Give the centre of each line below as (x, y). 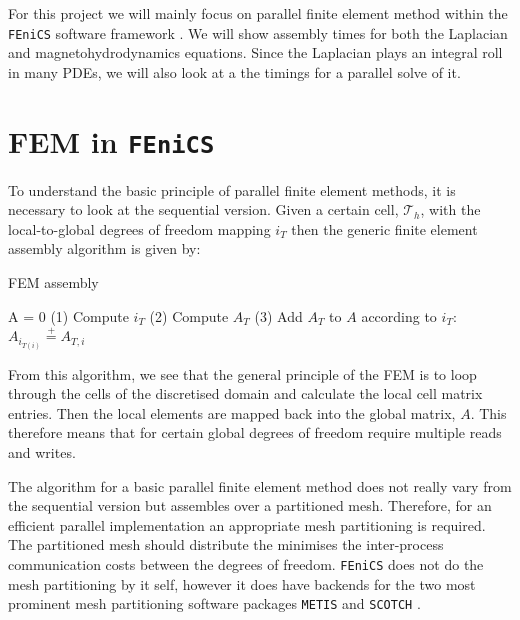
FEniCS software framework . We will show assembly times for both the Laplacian (258, 32)
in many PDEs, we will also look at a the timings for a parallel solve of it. (234, 71)
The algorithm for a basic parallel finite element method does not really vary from (260, 485)
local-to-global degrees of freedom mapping (139, 228)
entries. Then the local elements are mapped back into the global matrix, (232, 412)
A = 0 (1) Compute (68, 315)
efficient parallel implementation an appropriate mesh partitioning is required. (247, 524)
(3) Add (278, 315)
